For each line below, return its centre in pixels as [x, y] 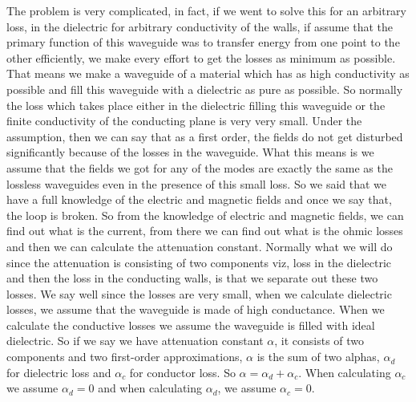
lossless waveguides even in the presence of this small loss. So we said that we [197, 183]
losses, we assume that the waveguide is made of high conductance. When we [196, 309]
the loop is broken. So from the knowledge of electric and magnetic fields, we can [205, 215]
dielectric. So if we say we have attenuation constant [135, 341]
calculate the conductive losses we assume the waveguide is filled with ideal [191, 325]
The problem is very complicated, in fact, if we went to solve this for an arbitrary [206, 10]
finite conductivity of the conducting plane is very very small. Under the [184, 121]
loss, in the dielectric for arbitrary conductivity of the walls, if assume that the [200, 26]
